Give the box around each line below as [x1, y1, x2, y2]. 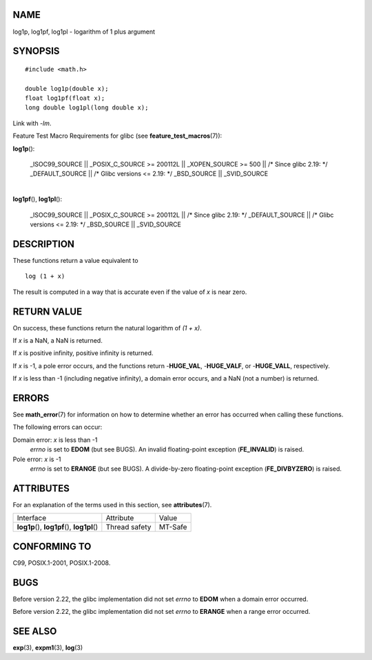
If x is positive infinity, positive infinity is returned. [12, 349, 154, 357]
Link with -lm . [12, 119, 52, 127]
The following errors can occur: [12, 423, 103, 432]
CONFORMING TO [12, 540, 92, 552]
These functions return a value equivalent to [12, 256, 138, 264]
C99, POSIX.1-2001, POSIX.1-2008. [12, 558, 111, 567]
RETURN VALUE [12, 306, 83, 317]
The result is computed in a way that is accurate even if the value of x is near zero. [12, 288, 247, 296]
